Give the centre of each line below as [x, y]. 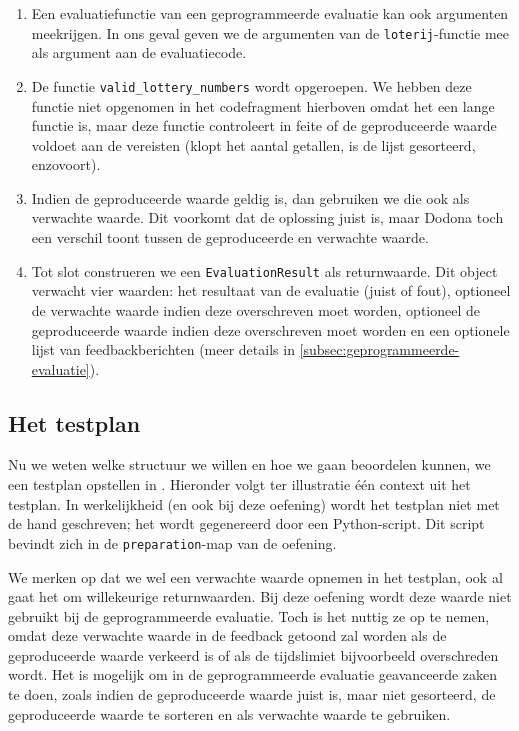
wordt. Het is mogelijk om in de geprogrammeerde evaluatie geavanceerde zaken [253, 674]
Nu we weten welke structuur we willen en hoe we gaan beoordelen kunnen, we [249, 464]
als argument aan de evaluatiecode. [139, 52]
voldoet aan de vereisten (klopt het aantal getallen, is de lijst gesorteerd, [253, 144]
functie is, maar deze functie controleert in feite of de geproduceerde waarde [264, 125]
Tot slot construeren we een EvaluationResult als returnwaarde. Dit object [264, 270]
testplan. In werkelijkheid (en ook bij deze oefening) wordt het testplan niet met [254, 503]
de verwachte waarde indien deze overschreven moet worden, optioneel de [256, 309]
